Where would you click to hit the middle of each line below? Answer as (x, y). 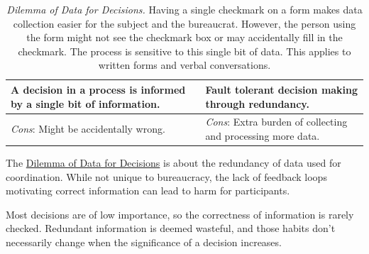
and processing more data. (263, 136)
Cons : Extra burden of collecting (276, 122)
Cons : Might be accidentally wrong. (88, 129)
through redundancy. (257, 103)
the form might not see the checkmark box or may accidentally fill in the (184, 37)
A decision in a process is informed (98, 89)
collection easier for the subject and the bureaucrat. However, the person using (184, 23)
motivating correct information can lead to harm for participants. (148, 190)
